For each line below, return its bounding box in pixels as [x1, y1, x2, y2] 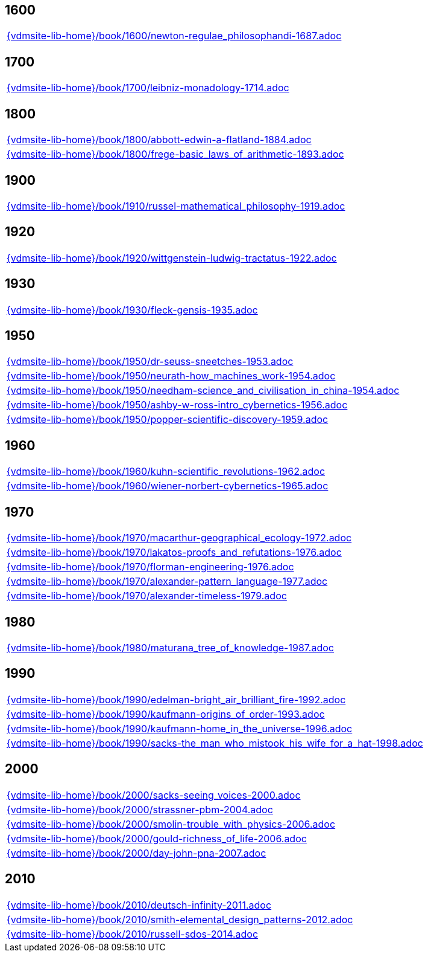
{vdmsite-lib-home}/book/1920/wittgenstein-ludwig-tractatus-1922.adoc [7, 251, 337, 264]
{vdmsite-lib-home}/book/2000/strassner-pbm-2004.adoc [7, 803, 273, 816]
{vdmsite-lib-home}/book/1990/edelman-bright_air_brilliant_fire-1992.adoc [7, 693, 346, 706]
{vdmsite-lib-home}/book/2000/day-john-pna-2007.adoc [7, 846, 266, 859]
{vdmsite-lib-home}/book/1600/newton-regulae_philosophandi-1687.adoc [7, 30, 342, 42]
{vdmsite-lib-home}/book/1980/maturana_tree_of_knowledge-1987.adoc [7, 642, 334, 654]
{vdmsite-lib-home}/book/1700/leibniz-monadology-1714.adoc [7, 82, 289, 94]
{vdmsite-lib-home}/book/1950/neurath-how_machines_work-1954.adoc [7, 370, 336, 382]
